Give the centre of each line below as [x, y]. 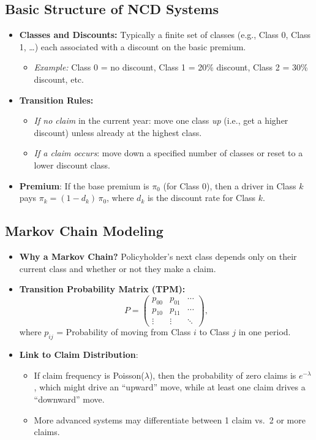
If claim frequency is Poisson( [89, 375]
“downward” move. [69, 399]
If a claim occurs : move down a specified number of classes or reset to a [168, 153]
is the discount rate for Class [201, 198]
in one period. [265, 332]
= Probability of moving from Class [124, 332]
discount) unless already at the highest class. [118, 132]
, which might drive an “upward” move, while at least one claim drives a [170, 387]
